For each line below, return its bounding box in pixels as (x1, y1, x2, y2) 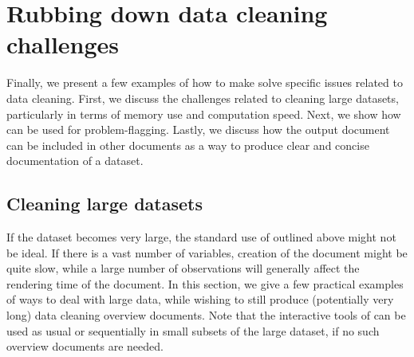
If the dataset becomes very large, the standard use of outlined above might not (6, 229, 396, 245)
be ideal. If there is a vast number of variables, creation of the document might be (6, 244, 408, 261)
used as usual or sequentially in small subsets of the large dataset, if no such (6, 322, 380, 339)
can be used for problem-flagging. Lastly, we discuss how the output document (6, 121, 390, 138)
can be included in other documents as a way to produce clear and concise (6, 136, 369, 153)
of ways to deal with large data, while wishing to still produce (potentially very (6, 291, 394, 308)
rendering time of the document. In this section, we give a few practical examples (6, 275, 404, 292)
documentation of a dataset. (6, 152, 144, 169)
